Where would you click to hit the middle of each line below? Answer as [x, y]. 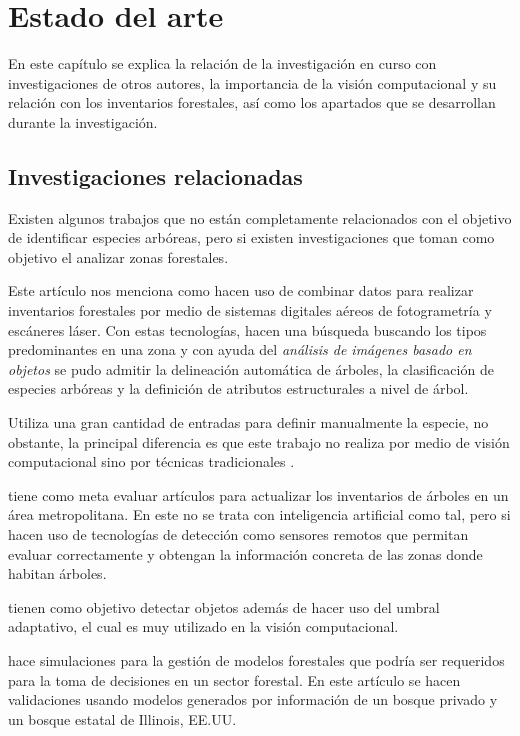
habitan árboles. [57, 573]
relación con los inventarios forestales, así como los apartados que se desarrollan [252, 102]
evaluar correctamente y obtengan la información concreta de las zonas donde [245, 553]
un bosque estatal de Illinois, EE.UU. [122, 718]
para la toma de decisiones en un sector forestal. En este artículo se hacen [234, 679]
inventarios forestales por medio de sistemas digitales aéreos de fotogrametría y [250, 310]
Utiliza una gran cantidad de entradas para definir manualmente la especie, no [248, 422]
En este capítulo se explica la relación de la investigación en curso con [222, 63]
